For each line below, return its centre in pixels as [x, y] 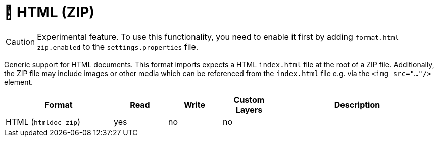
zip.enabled [59, 47]
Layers [249, 110]
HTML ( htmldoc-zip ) [43, 122]
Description [357, 104]
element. [19, 82]
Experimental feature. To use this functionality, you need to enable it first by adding [195, 37]
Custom [249, 99]
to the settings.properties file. [140, 47]
